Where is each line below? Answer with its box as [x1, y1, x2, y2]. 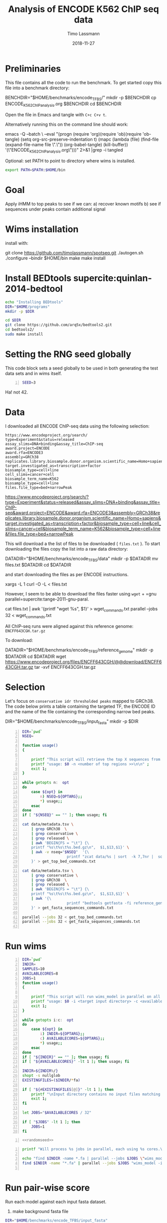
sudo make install [5, 332, 43, 337]
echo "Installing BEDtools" [5, 299, 64, 305]
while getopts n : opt [22, 780, 70, 785]
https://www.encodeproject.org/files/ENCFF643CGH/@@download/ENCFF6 [5, 658, 162, 664]
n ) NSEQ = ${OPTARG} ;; [40, 794, 83, 799]
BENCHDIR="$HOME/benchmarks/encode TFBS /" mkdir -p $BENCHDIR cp [5, 94, 157, 102]
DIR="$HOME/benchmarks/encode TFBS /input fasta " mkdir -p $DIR [5, 718, 139, 725]
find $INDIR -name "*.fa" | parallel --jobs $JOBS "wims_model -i [22, 1161, 163, 1166]
